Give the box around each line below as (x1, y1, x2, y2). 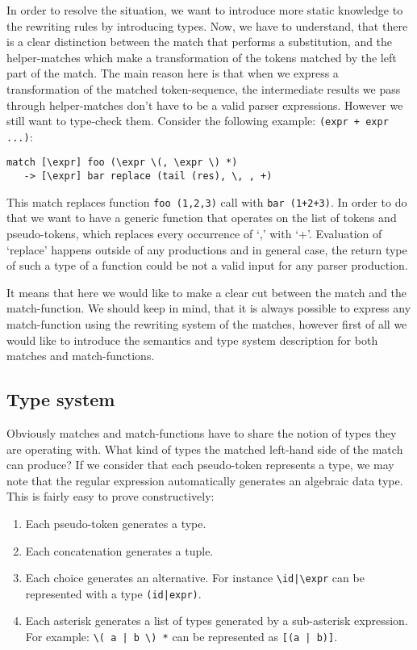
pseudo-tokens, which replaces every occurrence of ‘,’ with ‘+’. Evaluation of (6, 225, 382, 242)
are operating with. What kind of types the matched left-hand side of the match (6, 440, 403, 457)
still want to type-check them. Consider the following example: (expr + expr (6, 112, 389, 129)
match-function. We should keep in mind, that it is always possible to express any (6, 300, 411, 317)
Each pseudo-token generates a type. (25, 514, 206, 531)
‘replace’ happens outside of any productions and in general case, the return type (6, 241, 407, 258)
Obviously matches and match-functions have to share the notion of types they (6, 424, 397, 441)
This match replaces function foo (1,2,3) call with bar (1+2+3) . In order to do (6, 193, 407, 210)
